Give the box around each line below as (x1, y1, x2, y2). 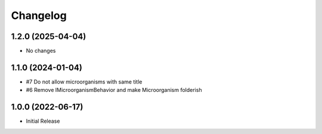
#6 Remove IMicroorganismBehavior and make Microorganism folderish (26, 87, 202, 94)
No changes (26, 47, 56, 55)
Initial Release (26, 117, 60, 125)
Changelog (11, 9, 67, 22)
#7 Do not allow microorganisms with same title (26, 78, 143, 85)
